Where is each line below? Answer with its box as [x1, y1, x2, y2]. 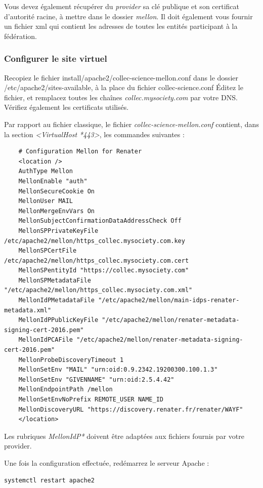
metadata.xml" [4, 306, 52, 314]
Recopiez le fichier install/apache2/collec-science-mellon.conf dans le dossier [4, 72, 238, 83]
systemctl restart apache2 [4, 476, 95, 484]
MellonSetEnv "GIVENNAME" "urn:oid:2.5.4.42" [18, 376, 174, 383]
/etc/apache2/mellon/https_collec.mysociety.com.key [4, 237, 185, 245]
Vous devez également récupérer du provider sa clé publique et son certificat [4, 1, 240, 11]
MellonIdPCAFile [18, 336, 73, 344]
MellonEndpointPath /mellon [18, 386, 113, 393]
